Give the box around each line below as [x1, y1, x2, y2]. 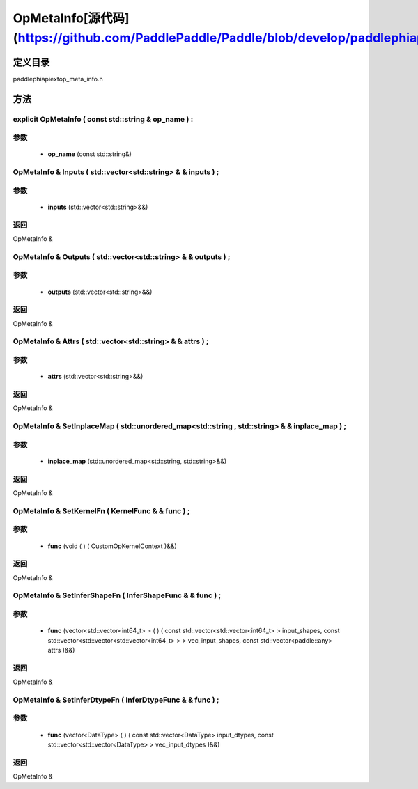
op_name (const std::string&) [47, 150, 132, 158]
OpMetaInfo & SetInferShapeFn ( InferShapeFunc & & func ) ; [13, 591, 222, 600]
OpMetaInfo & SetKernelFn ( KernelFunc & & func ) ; [13, 506, 190, 515]
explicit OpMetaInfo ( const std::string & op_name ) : [13, 114, 194, 124]
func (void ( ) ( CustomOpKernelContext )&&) [47, 542, 177, 550]
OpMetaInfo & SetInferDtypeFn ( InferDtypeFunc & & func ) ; [13, 695, 219, 705]
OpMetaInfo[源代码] [13, 10, 130, 26]
